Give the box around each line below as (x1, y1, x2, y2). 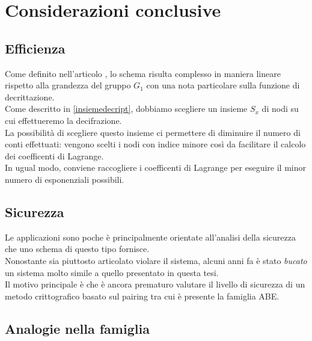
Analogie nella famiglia (5, 319, 150, 337)
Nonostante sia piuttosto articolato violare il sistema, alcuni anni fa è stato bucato (5, 254, 307, 266)
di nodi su (262, 102, 299, 115)
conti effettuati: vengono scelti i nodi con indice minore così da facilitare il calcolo (5, 138, 306, 150)
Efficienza (5, 38, 66, 57)
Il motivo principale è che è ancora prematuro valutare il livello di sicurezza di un (5, 278, 305, 290)
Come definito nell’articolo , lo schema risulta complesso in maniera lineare (5, 67, 281, 79)
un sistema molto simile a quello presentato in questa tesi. (5, 266, 219, 278)
